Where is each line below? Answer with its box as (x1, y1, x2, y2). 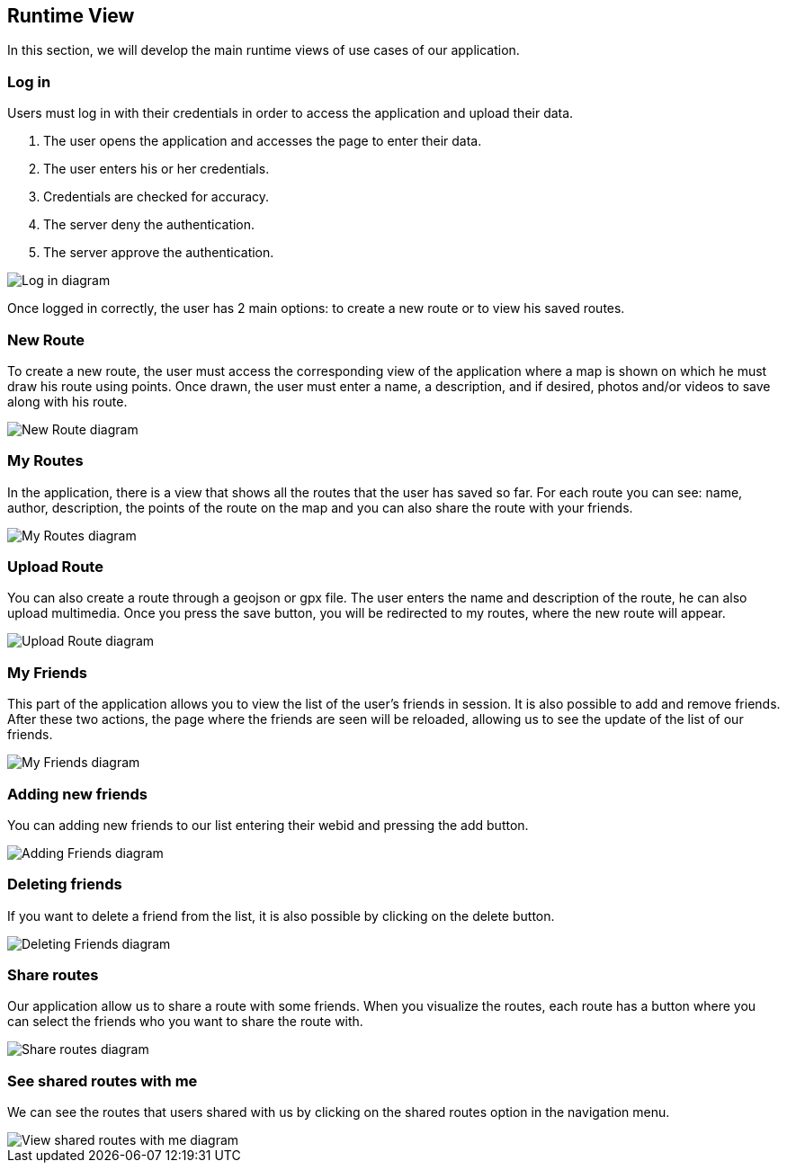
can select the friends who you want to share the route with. (7, 1014, 363, 1030)
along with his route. (7, 393, 128, 409)
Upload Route (7, 558, 103, 576)
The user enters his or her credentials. (43, 161, 270, 177)
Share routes (7, 966, 99, 985)
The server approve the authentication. (43, 245, 274, 261)
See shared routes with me (7, 1071, 198, 1090)
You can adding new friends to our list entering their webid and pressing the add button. (7, 817, 529, 833)
